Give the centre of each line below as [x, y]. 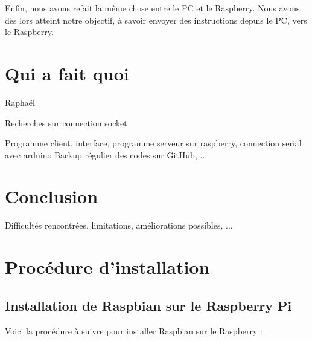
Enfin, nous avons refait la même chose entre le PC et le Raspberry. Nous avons [152, 8]
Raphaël [20, 102]
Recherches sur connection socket [66, 122]
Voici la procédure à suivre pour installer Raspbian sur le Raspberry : [134, 330]
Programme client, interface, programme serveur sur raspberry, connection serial [153, 143]
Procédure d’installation [107, 267]
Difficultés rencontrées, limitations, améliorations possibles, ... [119, 225]
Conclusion [52, 196]
